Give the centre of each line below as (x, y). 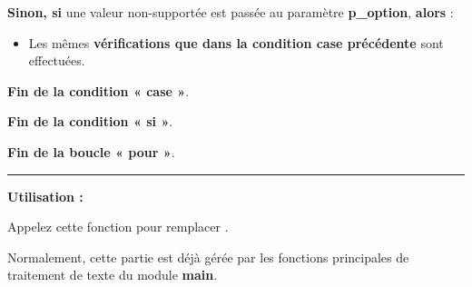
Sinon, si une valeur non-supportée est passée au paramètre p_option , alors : (231, 12)
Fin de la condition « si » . (90, 121)
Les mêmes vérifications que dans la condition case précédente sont (236, 42)
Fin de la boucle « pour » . (91, 151)
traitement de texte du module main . (113, 275)
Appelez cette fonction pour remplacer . (118, 227)
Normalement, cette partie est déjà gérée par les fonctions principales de (208, 257)
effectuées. (57, 60)
